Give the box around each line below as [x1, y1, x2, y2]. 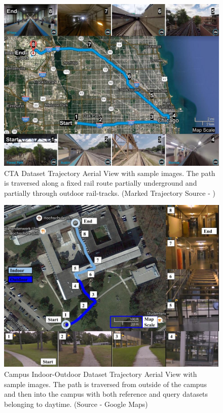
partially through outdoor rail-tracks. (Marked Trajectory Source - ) [4, 187, 215, 198]
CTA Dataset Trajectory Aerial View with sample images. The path [4, 167, 215, 178]
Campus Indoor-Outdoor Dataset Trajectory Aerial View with [4, 368, 197, 379]
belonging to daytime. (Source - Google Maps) [4, 398, 148, 409]
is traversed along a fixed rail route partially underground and [4, 178, 197, 188]
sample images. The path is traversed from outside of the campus [4, 378, 207, 389]
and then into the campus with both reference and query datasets [4, 389, 208, 399]
